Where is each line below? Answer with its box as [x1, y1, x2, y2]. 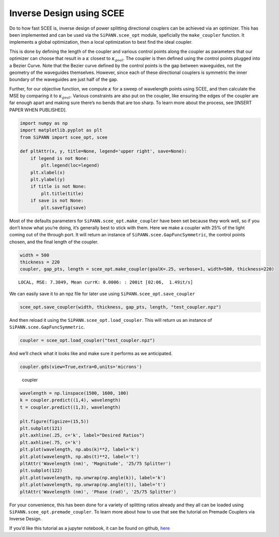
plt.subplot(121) [20, 425, 63, 431]
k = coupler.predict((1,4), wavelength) [20, 397, 121, 403]
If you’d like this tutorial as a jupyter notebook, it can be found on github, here [9, 525, 170, 531]
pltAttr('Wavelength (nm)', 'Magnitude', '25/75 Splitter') [20, 461, 171, 466]
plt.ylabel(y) [30, 176, 65, 182]
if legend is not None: [30, 155, 89, 161]
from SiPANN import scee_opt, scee [20, 134, 108, 140]
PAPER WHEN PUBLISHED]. [9, 107, 67, 113]
